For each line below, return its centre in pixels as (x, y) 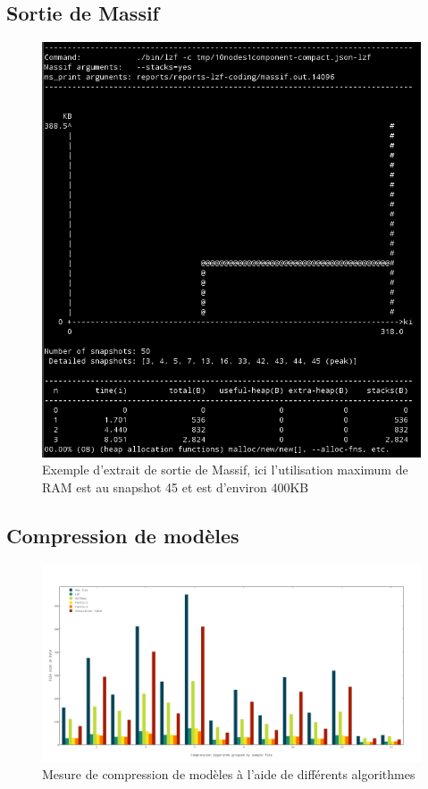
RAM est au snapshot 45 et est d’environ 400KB (176, 487)
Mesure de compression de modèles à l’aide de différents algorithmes (229, 774)
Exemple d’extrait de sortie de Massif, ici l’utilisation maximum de (225, 470)
